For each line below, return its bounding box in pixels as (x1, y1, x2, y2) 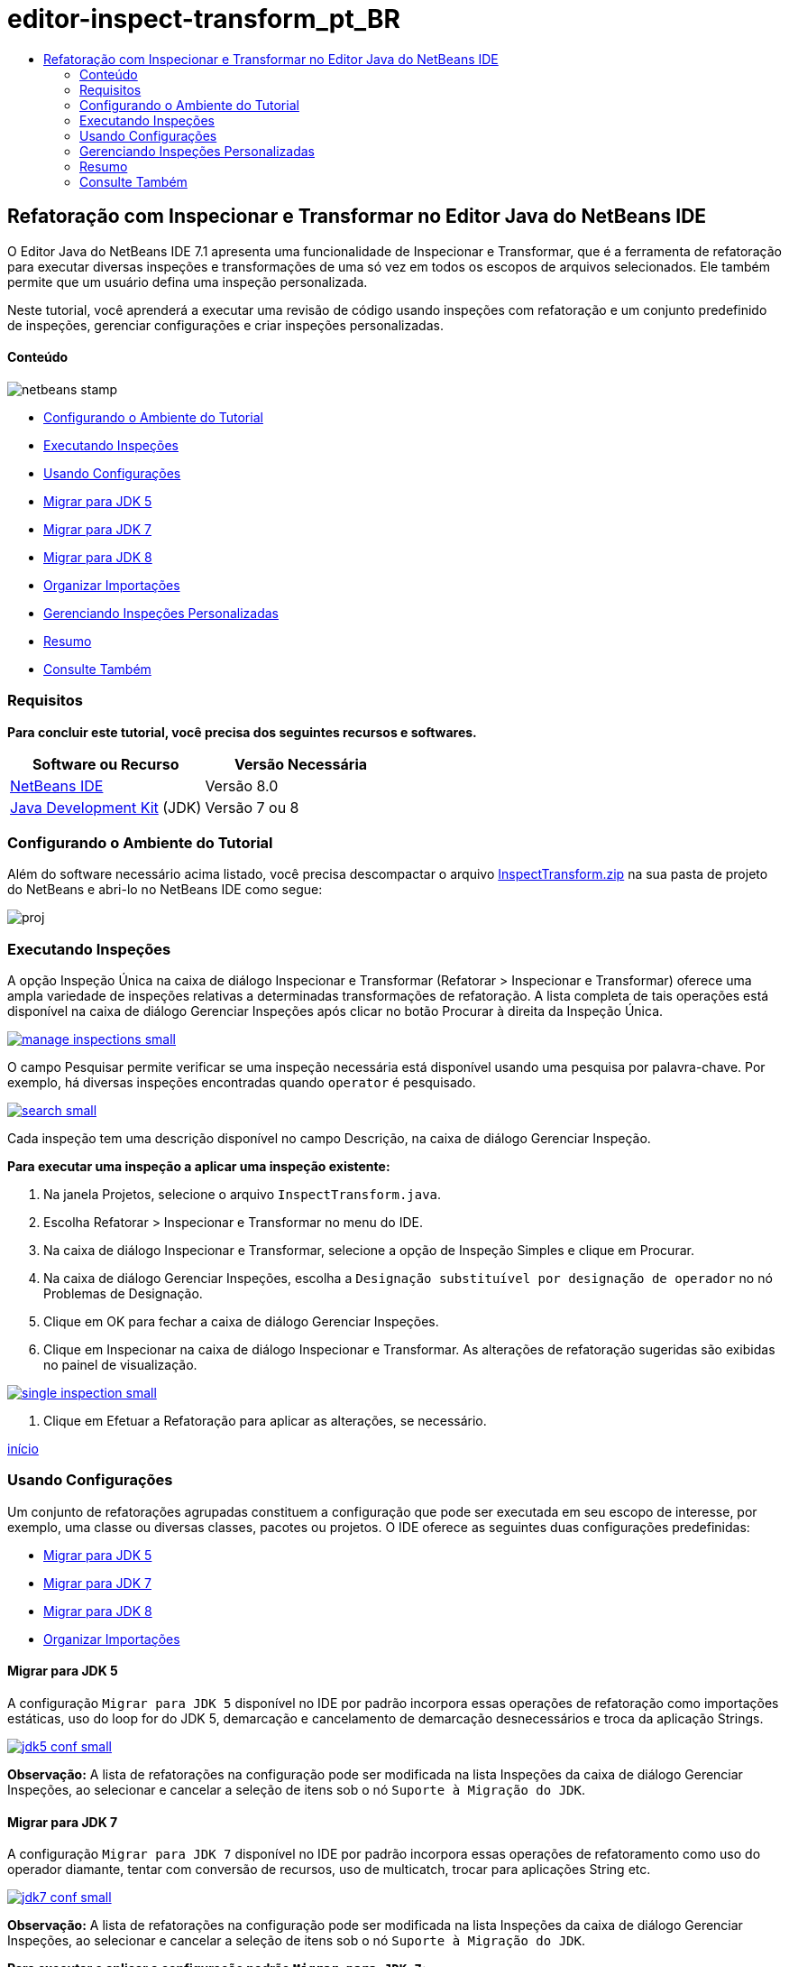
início (7, 1441, 39, 1457)
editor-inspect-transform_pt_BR (7, 4, 400, 34)
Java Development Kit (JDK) (10, 798, 202, 817)
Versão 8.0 (205, 776, 279, 795)
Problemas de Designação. (43, 1286, 203, 1302)
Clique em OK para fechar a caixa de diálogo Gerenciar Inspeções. (43, 1314, 439, 1330)
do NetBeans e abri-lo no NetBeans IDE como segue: (7, 882, 323, 898)
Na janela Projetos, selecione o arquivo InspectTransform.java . (43, 1187, 442, 1203)
